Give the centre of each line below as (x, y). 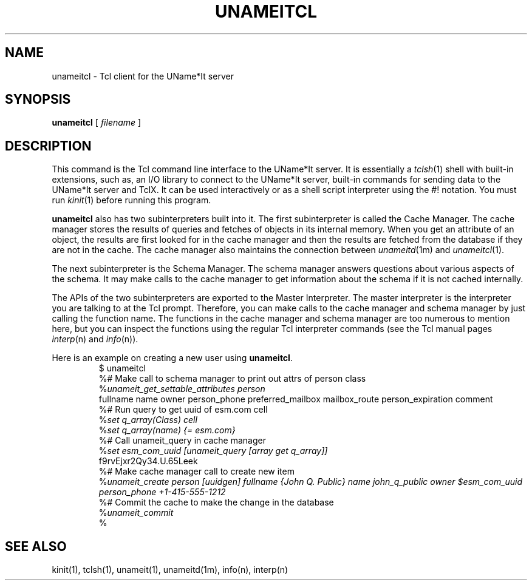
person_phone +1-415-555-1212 (162, 492)
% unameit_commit (136, 513)
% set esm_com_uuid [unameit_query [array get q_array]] (213, 451)
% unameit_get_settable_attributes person (182, 389)
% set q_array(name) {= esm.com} (167, 430)
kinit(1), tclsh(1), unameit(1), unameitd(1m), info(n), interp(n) (170, 570)
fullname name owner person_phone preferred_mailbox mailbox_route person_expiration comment (296, 399)
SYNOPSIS (38, 100)
